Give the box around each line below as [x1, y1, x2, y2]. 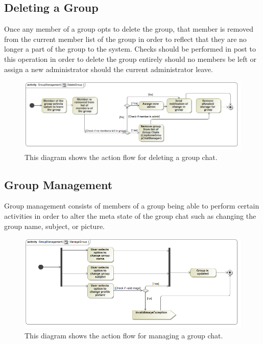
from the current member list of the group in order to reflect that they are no [4, 33, 247, 44]
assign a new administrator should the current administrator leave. [4, 63, 213, 74]
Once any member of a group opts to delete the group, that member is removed [4, 24, 253, 34]
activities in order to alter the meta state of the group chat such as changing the [4, 210, 256, 221]
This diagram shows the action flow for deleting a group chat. [25, 151, 218, 162]
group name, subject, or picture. [4, 220, 105, 231]
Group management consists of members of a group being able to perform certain [4, 200, 259, 211]
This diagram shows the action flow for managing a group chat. [25, 330, 223, 340]
